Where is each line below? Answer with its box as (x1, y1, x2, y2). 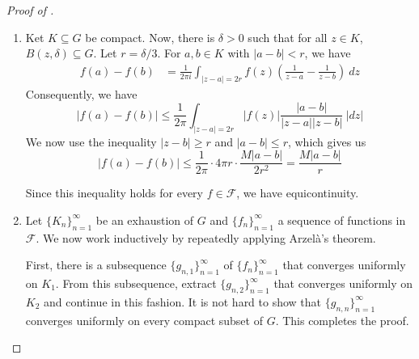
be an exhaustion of (95, 211, 194, 228)
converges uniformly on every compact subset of (25, 311, 263, 328)
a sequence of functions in (277, 211, 406, 228)
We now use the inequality (25, 133, 157, 150)
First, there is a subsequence (25, 256, 167, 273)
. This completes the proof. (275, 311, 409, 328)
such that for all (248, 28, 328, 45)
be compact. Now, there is (85, 28, 215, 45)
